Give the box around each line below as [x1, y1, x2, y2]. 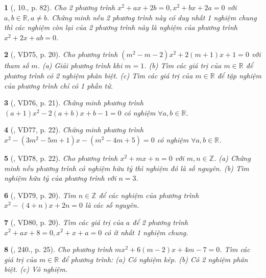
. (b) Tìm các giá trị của [144, 60, 222, 71]
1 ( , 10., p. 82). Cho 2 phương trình [4, 2, 115, 12]
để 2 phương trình [132, 216, 188, 227]
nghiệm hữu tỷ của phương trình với [4, 173, 116, 183]
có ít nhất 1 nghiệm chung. [104, 227, 188, 237]
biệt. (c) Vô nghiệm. [4, 264, 68, 274]
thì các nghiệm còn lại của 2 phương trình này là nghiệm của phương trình [4, 22, 237, 33]
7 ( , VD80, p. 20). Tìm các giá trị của [4, 216, 124, 227]
